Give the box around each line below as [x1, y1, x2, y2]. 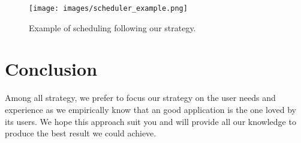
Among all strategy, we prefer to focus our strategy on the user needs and [5, 91, 276, 104]
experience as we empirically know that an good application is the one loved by [5, 103, 296, 115]
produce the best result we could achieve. [5, 127, 156, 139]
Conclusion [5, 56, 98, 81]
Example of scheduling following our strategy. [29, 21, 196, 34]
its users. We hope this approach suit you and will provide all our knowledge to [5, 115, 296, 127]
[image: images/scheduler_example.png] [29, 4, 188, 13]
